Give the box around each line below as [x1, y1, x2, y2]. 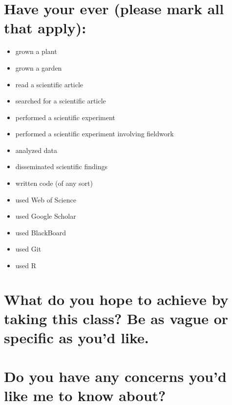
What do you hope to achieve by [4, 289, 229, 309]
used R [15, 260, 37, 271]
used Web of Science [15, 194, 76, 204]
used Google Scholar [15, 211, 76, 221]
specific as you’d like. [4, 328, 149, 348]
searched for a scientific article [15, 96, 106, 106]
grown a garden [15, 62, 62, 73]
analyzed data [15, 145, 57, 155]
